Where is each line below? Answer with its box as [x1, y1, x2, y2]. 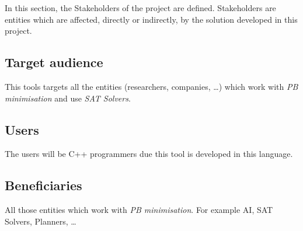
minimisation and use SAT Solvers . [5, 92, 131, 104]
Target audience [5, 53, 103, 71]
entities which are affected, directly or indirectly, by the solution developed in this [5, 13, 298, 25]
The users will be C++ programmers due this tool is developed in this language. [5, 148, 293, 160]
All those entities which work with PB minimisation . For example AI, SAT [5, 204, 273, 216]
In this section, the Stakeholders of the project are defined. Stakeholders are [5, 2, 276, 13]
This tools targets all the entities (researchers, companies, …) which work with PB [5, 80, 298, 92]
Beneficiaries [5, 176, 82, 194]
